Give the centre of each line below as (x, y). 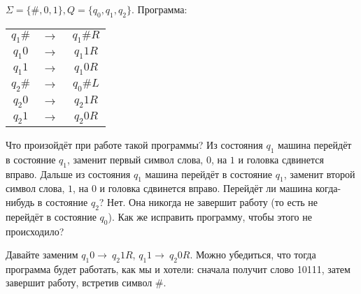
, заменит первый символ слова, (135, 159)
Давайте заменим (42, 255)
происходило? (35, 231)
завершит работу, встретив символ (79, 282)
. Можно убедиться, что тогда (253, 255)
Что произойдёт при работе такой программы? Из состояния (134, 144)
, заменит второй (319, 174)
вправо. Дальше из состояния (68, 174)
